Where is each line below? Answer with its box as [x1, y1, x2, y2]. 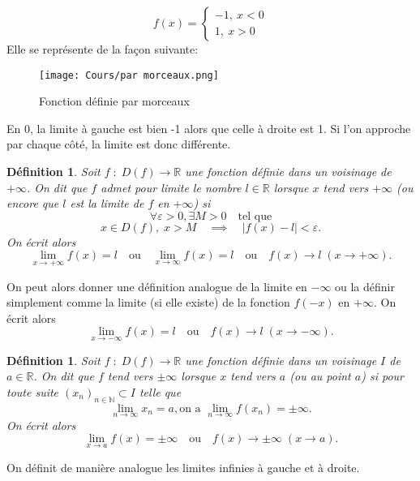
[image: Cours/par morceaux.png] [39, 69, 219, 81]
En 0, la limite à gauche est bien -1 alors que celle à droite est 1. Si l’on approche [6, 119, 411, 136]
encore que [6, 195, 59, 212]
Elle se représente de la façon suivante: [6, 41, 199, 57]
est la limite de [70, 195, 144, 212]
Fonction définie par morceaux [39, 92, 190, 110]
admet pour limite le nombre [101, 178, 242, 195]
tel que [238, 210, 272, 222]
